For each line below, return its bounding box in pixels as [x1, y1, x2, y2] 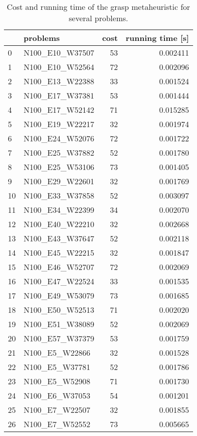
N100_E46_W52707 [24, 261, 95, 272]
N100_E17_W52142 [24, 104, 95, 115]
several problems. [68, 12, 128, 24]
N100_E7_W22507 [24, 404, 91, 415]
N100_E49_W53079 [24, 290, 95, 301]
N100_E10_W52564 [24, 61, 95, 72]
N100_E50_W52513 [24, 304, 95, 315]
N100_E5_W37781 [24, 361, 91, 372]
